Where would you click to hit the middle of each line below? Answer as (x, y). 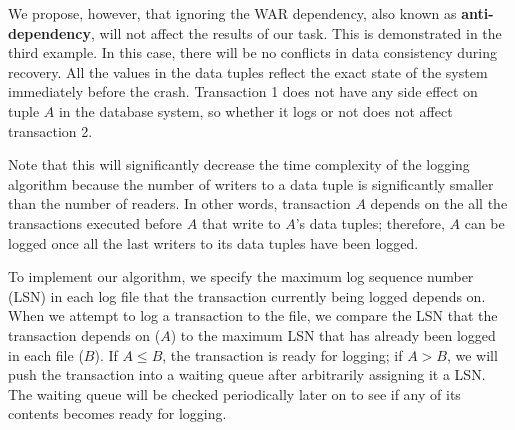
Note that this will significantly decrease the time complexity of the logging (239, 164)
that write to (241, 222)
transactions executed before (95, 222)
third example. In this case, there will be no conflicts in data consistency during (252, 52)
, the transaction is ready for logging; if (282, 354)
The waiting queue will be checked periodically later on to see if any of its (234, 393)
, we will (472, 354)
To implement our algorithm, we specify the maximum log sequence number (241, 276)
